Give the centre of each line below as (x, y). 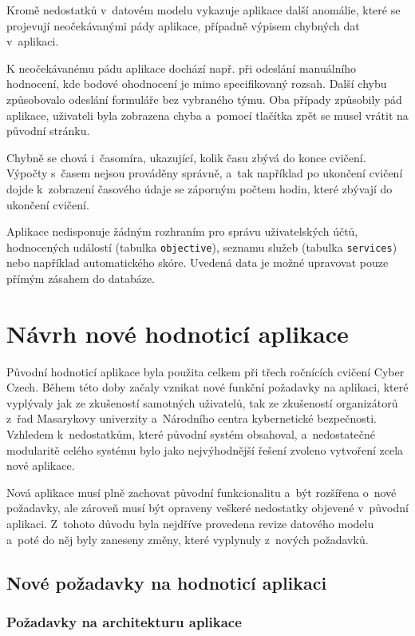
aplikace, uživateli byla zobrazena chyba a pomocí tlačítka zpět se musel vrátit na (207, 115)
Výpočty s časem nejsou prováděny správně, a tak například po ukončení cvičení (205, 173)
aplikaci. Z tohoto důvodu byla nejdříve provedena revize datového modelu (190, 524)
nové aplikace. (41, 465)
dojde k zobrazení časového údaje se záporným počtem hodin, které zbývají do (200, 188)
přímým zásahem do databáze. (81, 278)
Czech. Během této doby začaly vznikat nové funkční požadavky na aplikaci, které (207, 387)
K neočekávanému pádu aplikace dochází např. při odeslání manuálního (182, 68)
